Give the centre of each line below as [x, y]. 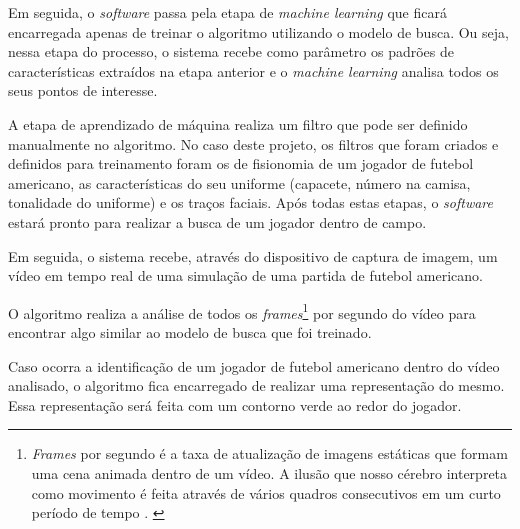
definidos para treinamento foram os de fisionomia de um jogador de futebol [241, 163]
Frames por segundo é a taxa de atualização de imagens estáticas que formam [269, 453]
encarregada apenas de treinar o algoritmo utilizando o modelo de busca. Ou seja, [258, 31]
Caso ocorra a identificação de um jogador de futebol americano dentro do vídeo [254, 365]
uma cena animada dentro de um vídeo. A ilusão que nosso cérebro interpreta [269, 472]
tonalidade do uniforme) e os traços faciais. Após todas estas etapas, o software [250, 202]
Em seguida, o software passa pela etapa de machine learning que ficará [227, 12]
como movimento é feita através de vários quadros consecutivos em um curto [266, 492]
